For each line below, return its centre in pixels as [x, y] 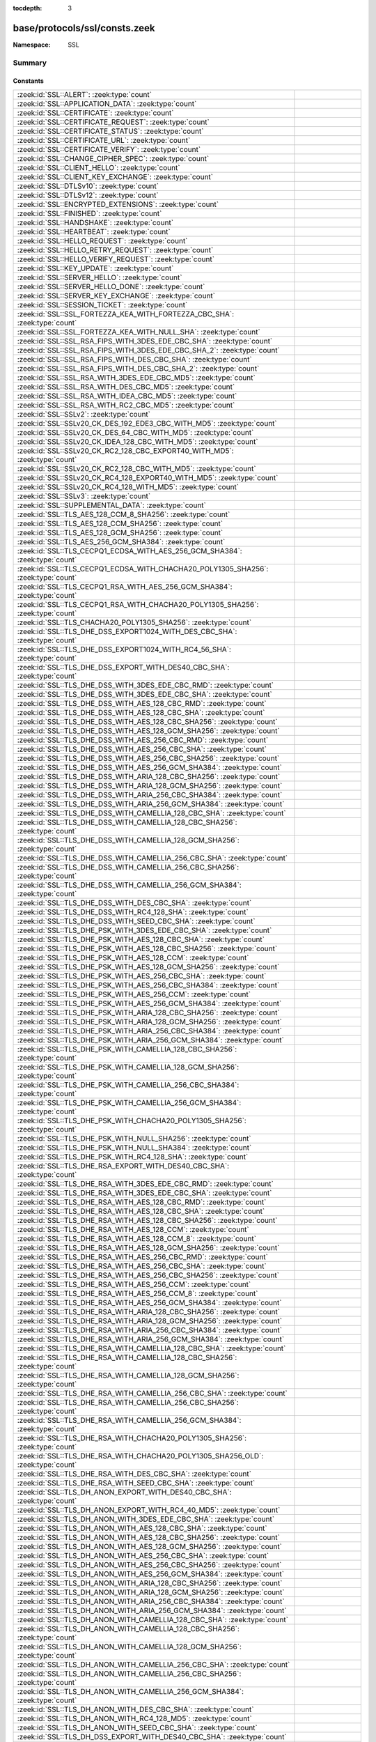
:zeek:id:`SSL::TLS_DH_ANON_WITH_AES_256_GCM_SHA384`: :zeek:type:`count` [151, 1573]
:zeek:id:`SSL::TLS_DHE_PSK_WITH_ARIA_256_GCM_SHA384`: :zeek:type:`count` [151, 1040]
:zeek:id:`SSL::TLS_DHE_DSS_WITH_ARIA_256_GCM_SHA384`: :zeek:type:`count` [151, 803]
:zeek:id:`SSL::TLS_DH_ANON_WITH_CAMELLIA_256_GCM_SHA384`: [130, 1691]
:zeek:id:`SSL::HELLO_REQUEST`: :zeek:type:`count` [102, 240]
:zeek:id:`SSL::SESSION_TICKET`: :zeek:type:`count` [102, 305]
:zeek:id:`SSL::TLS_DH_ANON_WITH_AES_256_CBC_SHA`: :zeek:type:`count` [143, 1555]
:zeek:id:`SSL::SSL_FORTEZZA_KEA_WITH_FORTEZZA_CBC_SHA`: [126, 314]
